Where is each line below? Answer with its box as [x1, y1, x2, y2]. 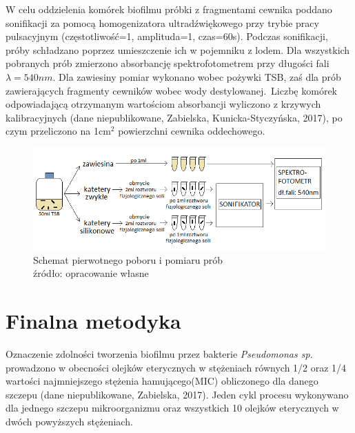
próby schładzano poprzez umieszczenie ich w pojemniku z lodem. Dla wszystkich [6, 42, 350, 57]
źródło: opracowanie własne [33, 266, 149, 280]
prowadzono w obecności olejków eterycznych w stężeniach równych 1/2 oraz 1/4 [6, 360, 347, 374]
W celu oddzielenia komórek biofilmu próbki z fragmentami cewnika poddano [6, 2, 332, 16]
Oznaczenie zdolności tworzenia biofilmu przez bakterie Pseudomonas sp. [6, 346, 313, 360]
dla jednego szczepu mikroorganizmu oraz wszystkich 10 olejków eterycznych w [6, 401, 339, 415]
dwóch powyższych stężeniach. [6, 414, 133, 428]
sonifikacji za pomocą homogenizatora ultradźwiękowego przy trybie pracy [6, 15, 319, 30]
